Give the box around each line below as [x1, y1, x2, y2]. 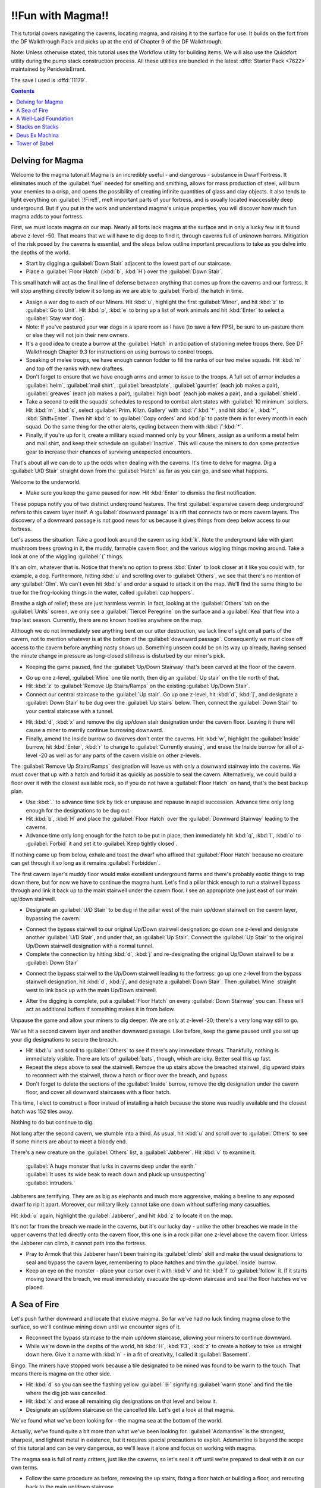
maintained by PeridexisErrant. [11, 65, 86, 73]
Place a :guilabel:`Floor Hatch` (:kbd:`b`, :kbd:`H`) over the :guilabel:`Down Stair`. [26, 268, 223, 275]
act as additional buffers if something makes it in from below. [26, 1006, 175, 1013]
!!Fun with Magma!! [11, 9, 109, 22]
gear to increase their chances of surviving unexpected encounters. [26, 448, 193, 455]
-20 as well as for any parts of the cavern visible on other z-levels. [39, 752, 202, 759]
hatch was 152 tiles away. [11, 1108, 74, 1115]
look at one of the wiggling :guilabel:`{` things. [11, 552, 124, 559]
